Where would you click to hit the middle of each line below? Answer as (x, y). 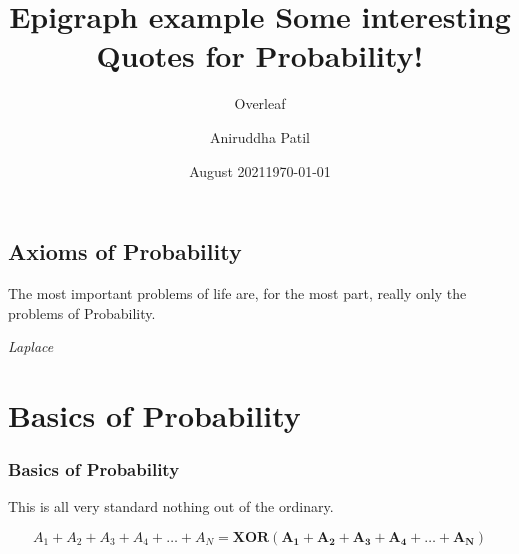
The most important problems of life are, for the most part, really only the (237, 292)
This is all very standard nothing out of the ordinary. (171, 506)
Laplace (31, 346)
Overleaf (260, 103)
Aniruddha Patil (260, 136)
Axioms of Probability (125, 251)
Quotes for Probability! (260, 55)
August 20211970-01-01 (260, 170)
